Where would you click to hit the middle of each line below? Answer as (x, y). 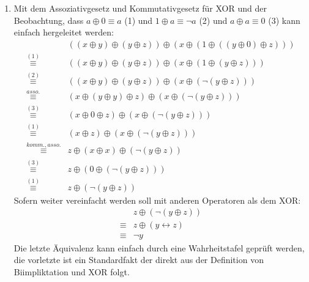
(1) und (139, 20)
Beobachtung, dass (49, 20)
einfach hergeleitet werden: (64, 32)
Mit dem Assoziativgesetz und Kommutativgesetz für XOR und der (140, 8)
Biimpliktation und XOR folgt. (72, 271)
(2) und (213, 20)
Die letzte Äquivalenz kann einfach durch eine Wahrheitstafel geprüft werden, (159, 247)
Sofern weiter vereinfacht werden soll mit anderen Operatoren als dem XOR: (157, 200)
